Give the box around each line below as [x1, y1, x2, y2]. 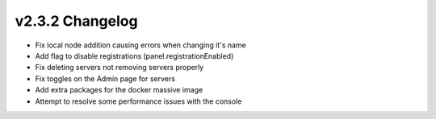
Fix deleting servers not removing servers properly [35, 63, 204, 72]
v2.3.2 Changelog [15, 12, 138, 30]
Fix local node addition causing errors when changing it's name [35, 40, 246, 50]
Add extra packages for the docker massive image [35, 85, 203, 95]
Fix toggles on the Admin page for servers [35, 73, 175, 84]
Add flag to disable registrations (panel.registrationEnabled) [35, 51, 234, 60]
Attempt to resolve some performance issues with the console [35, 96, 242, 106]
